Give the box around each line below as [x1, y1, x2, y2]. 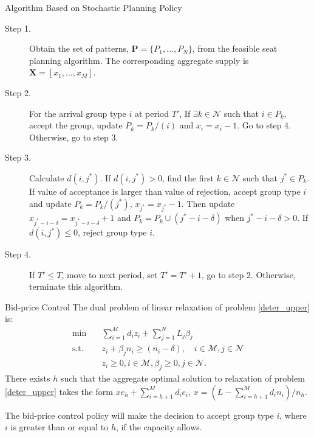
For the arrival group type [29, 107, 126, 119]
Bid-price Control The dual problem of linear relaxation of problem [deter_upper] [5, 300, 310, 313]
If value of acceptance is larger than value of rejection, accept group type [29, 184, 301, 197]
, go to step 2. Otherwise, [201, 268, 296, 281]
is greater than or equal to [10, 421, 109, 433]
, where [279, 408, 307, 421]
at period [135, 107, 169, 119]
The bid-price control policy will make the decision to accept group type [5, 408, 274, 421]
